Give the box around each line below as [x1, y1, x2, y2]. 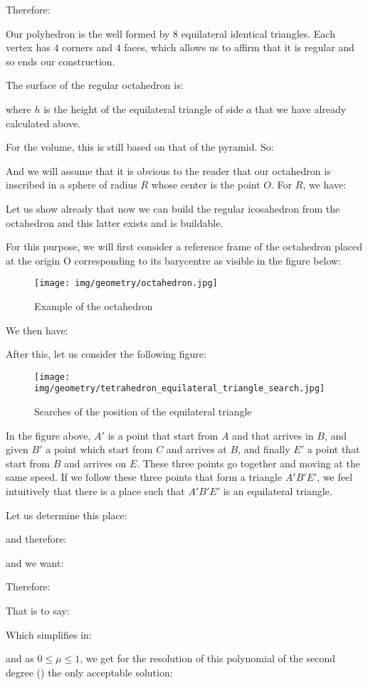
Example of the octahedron [34, 298, 153, 313]
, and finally [238, 442, 290, 457]
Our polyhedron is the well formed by [6, 26, 170, 41]
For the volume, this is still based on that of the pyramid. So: [6, 139, 274, 154]
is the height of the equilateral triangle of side [43, 101, 243, 116]
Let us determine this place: [6, 507, 127, 522]
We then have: [6, 322, 68, 337]
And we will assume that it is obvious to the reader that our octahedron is [6, 163, 331, 178]
